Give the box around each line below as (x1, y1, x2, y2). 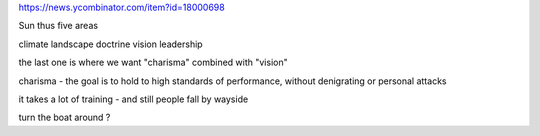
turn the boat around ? (18, 111, 111, 124)
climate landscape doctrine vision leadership (18, 38, 204, 50)
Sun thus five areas (18, 20, 99, 32)
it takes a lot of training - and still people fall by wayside (18, 93, 249, 105)
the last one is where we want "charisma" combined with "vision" (18, 56, 289, 69)
